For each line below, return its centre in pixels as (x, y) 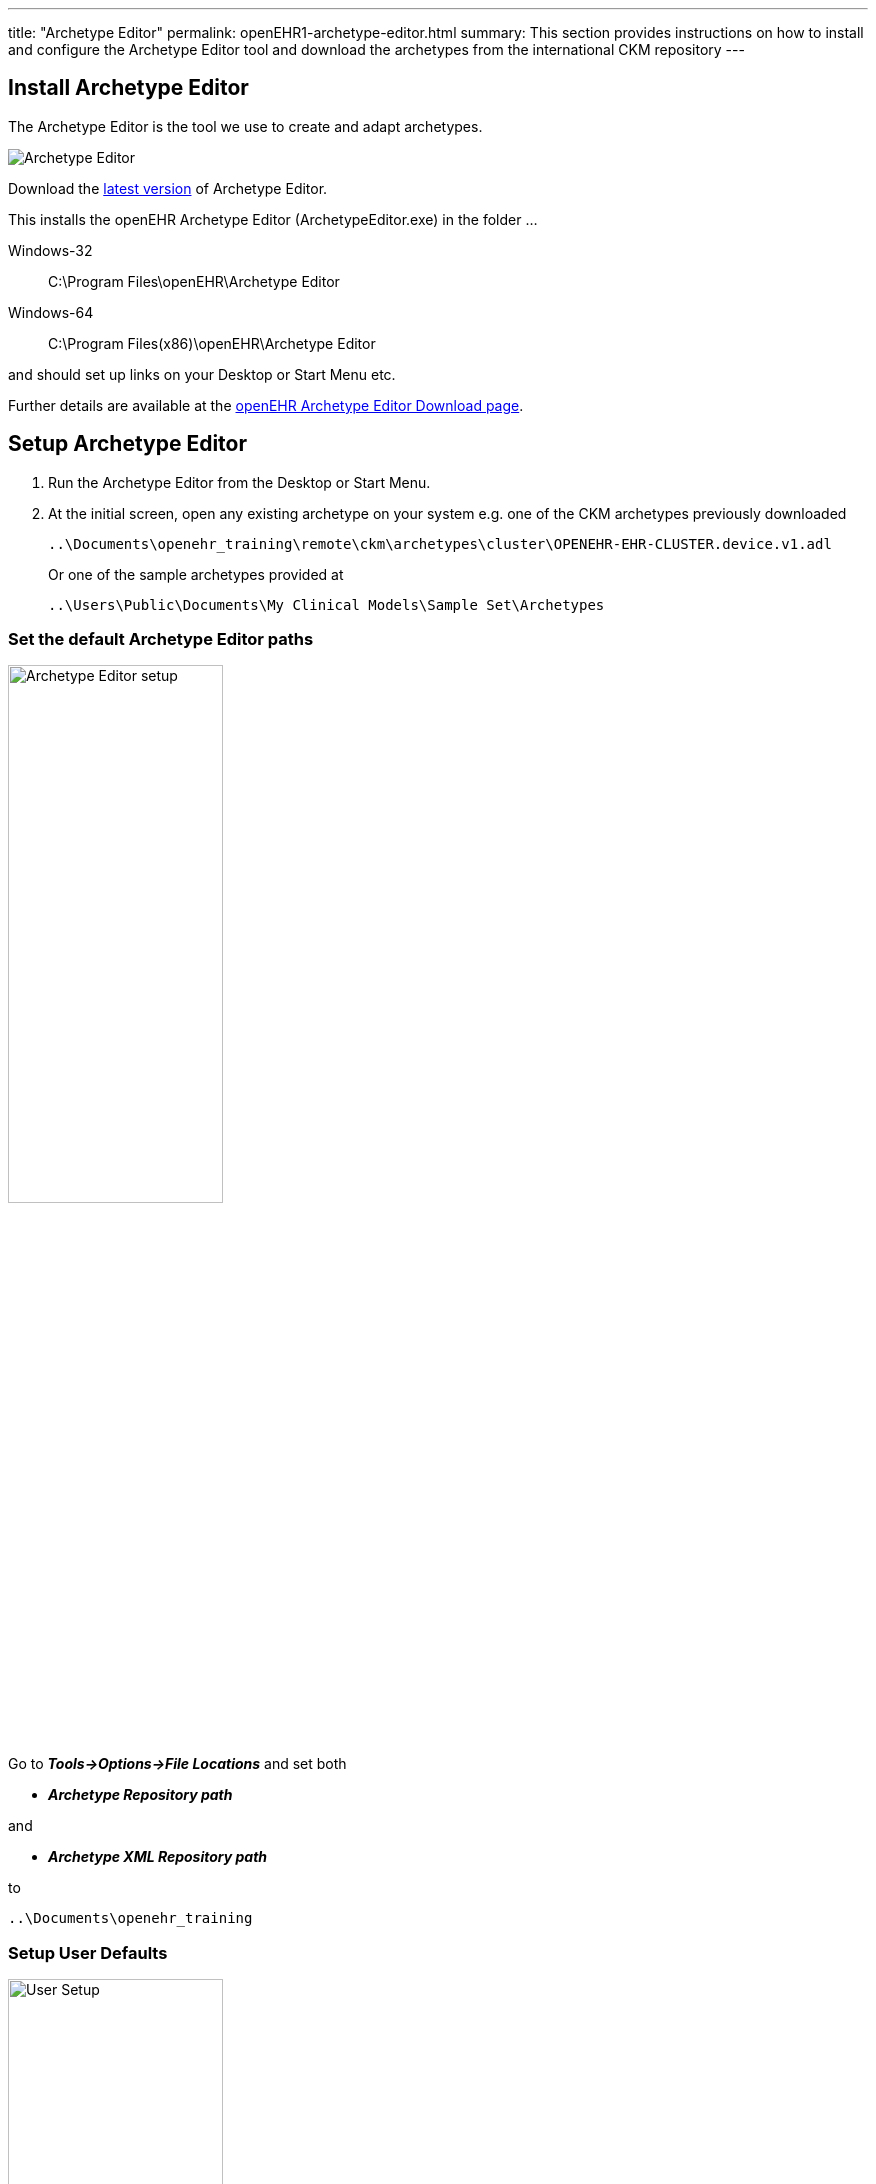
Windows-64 (51, 312)
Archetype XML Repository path (158, 1857)
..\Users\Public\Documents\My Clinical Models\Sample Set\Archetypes (326, 604)
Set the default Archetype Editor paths (161, 639)
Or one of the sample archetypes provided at (196, 574)
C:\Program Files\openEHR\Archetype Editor (194, 281)
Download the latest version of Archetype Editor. (168, 188)
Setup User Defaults (88, 1952)
